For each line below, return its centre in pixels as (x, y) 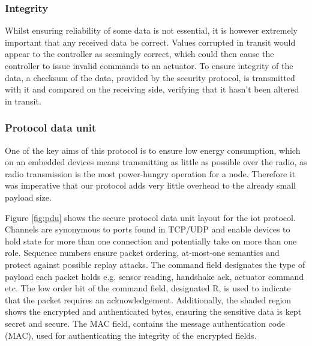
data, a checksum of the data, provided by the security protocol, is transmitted (150, 77)
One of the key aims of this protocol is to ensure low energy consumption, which (153, 150)
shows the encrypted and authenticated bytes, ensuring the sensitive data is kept (153, 311)
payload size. (28, 197)
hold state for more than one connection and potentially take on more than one (151, 241)
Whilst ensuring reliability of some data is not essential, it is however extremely (151, 30)
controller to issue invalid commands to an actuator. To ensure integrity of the (149, 65)
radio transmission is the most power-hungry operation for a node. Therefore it (150, 173)
